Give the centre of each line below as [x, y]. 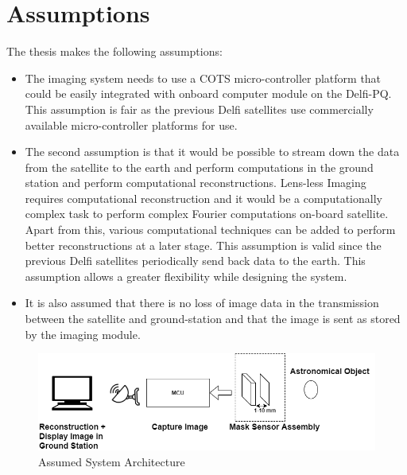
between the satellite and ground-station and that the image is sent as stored [213, 319]
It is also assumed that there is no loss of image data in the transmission [202, 303]
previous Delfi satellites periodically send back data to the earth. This [195, 261]
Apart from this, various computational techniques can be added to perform [210, 230]
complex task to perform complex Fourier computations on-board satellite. [207, 214]
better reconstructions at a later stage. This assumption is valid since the [203, 245]
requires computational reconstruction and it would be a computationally [203, 198]
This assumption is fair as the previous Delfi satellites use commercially [199, 109]
